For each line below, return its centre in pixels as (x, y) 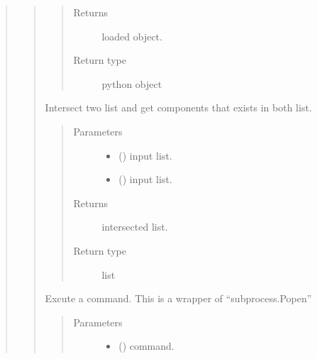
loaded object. (132, 36)
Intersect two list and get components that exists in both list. (178, 107)
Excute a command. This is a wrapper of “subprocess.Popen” (178, 298)
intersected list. (135, 227)
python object (132, 83)
